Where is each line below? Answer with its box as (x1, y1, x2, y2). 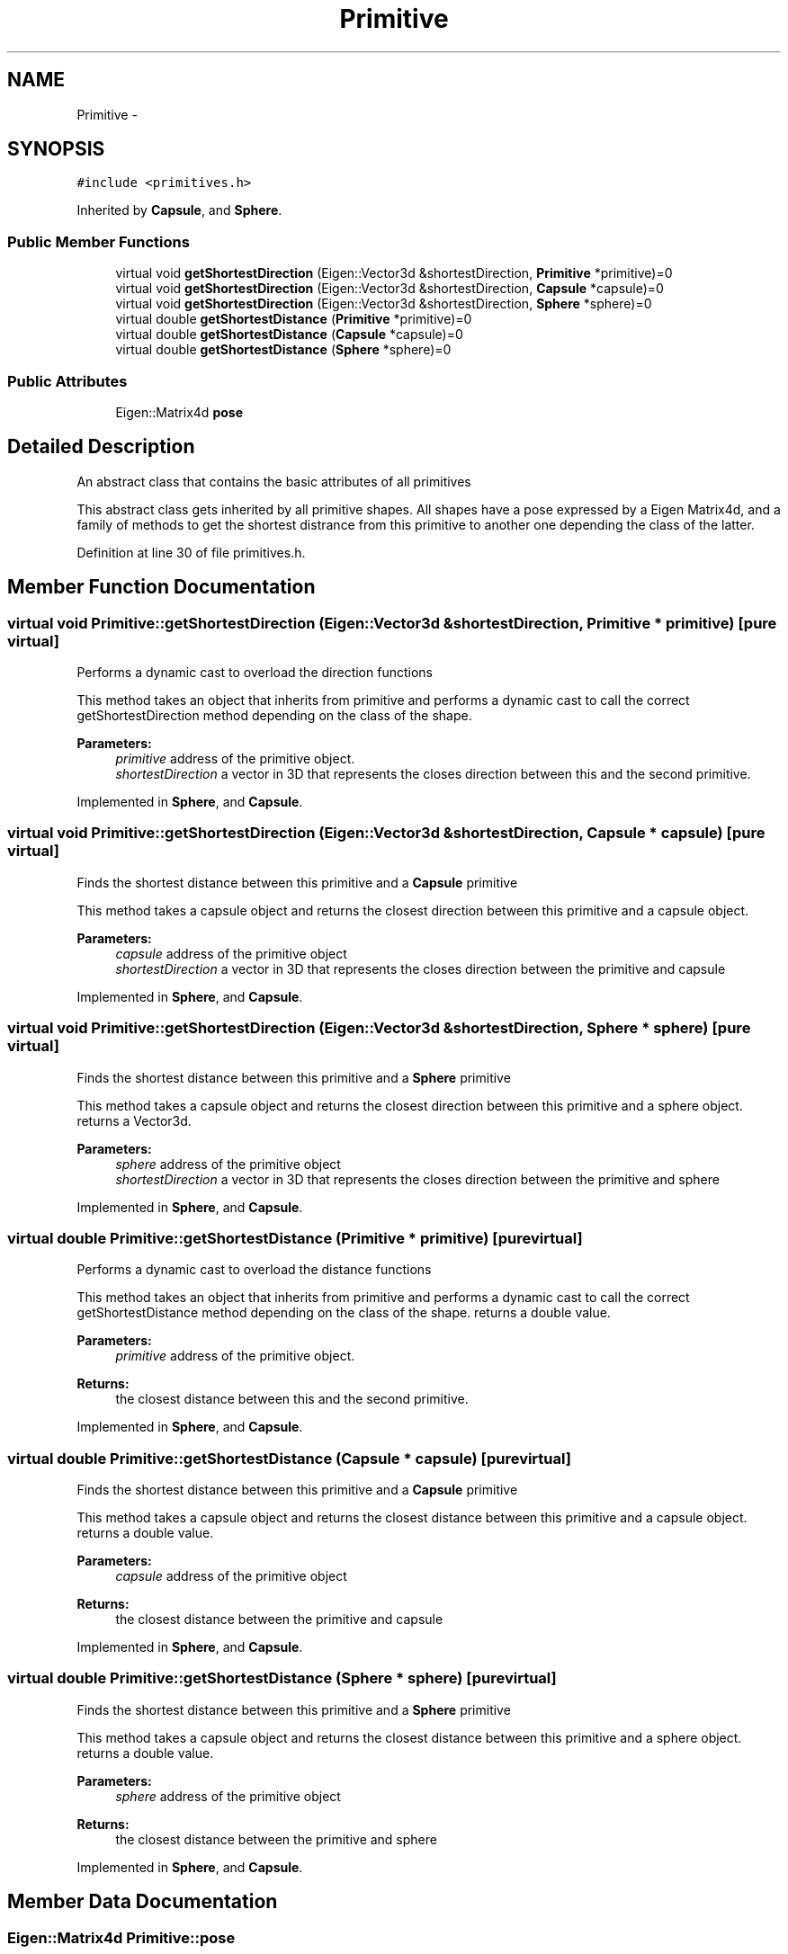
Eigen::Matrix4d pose (115, 404, 243, 420)
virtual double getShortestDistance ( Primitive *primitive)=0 (115, 311, 472, 327)
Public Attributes (7, 371, 128, 390)
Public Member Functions (7, 232, 190, 251)
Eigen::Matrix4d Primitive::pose (7, 1928, 236, 1947)
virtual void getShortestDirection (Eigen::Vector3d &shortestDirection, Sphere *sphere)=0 (115, 296, 652, 312)
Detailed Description (7, 435, 195, 459)
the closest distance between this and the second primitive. (115, 1391, 469, 1407)
